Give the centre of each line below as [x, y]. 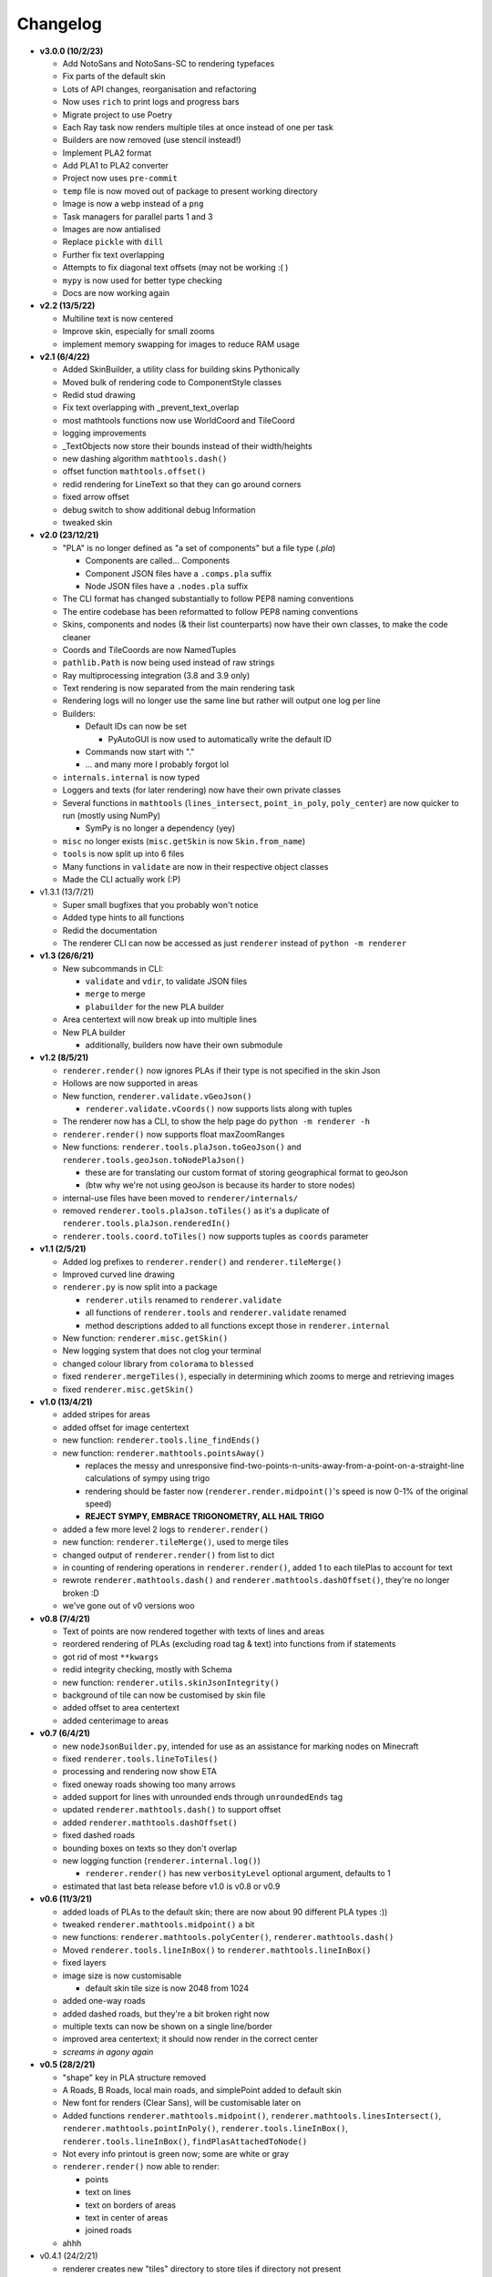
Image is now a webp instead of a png [133, 204]
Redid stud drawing [99, 395]
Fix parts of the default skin [114, 77]
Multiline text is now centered [118, 318]
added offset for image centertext [126, 1427]
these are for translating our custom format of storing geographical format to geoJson [247, 1172]
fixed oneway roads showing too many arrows [149, 1784]
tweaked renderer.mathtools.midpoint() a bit [159, 1924]
